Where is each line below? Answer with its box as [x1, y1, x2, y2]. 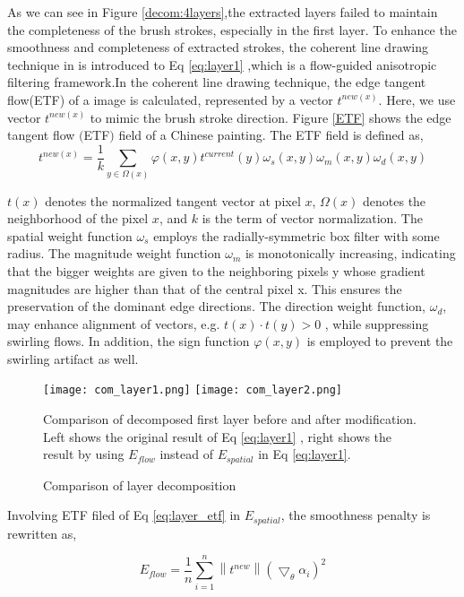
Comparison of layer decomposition [43, 475, 236, 494]
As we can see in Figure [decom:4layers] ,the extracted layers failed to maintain [7, 3, 438, 21]
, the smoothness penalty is [280, 506, 431, 524]
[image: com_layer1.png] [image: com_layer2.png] [43, 384, 342, 397]
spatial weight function [7, 226, 133, 245]
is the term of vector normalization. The [202, 209, 423, 228]
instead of [159, 445, 213, 463]
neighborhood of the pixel [7, 209, 149, 228]
